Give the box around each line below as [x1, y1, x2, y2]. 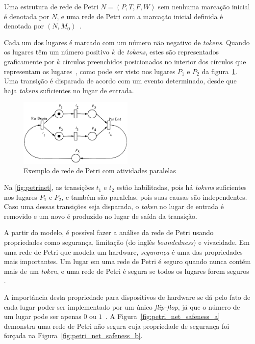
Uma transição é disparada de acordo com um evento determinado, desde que [4, 76, 237, 86]
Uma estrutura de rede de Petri [4, 1, 99, 11]
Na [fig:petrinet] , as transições [4, 182, 94, 192]
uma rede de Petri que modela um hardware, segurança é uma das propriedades [4, 246, 243, 257]
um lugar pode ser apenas [4, 311, 81, 321]
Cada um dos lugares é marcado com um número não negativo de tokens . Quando [4, 37, 250, 47]
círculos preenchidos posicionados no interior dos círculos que [62, 56, 246, 66]
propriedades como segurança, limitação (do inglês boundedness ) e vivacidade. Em [4, 237, 250, 247]
